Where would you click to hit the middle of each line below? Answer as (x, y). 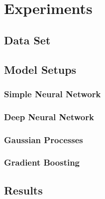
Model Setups (40, 69)
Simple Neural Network (52, 94)
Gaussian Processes (44, 139)
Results (23, 190)
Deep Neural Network (49, 116)
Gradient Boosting (42, 162)
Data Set (27, 40)
